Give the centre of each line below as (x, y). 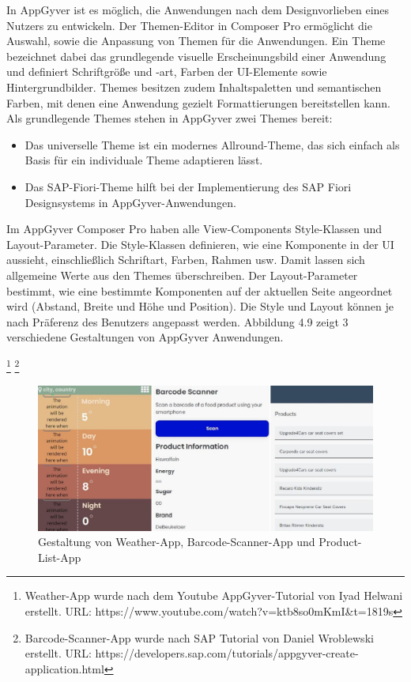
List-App (60, 557)
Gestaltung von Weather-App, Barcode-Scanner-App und (177, 542)
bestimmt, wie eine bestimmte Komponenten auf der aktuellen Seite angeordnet (200, 290)
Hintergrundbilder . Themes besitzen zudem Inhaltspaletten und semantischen (194, 87)
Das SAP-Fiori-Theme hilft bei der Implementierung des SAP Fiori (188, 186)
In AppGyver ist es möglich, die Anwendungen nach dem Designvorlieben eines (198, 9)
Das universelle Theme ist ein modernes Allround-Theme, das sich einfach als (212, 144)
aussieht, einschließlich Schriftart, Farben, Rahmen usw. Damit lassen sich (186, 260)
